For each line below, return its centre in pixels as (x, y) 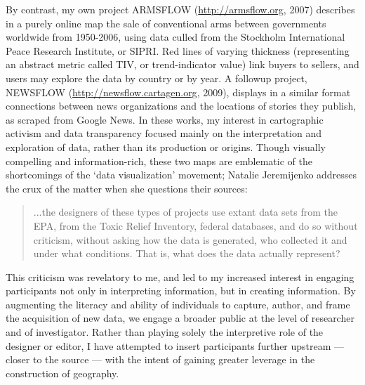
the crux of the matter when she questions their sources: (127, 188)
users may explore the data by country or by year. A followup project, (157, 78)
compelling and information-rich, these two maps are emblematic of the (159, 161)
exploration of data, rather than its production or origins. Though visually (166, 146)
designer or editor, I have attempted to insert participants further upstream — (175, 345)
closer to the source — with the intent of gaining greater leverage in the (160, 359)
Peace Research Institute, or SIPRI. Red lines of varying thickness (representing (178, 50)
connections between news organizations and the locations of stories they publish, (181, 106)
